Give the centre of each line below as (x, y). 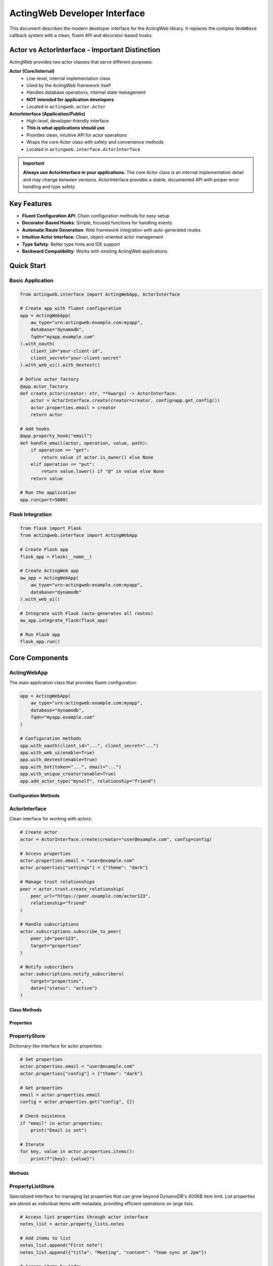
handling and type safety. (49, 187)
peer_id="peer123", (55, 939)
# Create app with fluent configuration (71, 308)
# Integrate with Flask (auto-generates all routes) (87, 613)
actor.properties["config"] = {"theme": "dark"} (81, 1073)
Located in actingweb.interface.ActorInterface (83, 149)
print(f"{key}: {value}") (63, 1159)
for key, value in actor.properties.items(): (77, 1152)
